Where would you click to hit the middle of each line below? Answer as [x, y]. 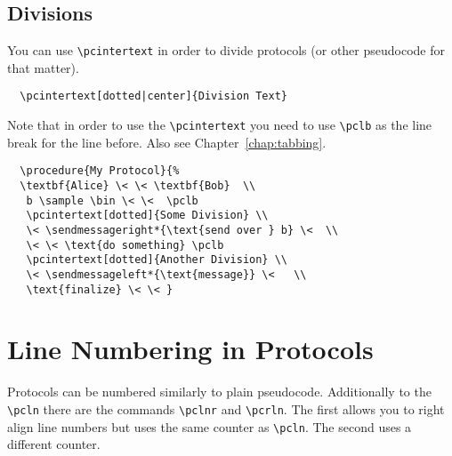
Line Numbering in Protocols [190, 349]
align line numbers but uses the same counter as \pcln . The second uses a [210, 426]
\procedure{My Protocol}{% [100, 171]
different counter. [54, 444]
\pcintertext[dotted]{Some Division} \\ [147, 216]
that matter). [43, 67]
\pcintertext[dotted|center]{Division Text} [153, 96]
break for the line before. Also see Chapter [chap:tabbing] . [167, 142]
